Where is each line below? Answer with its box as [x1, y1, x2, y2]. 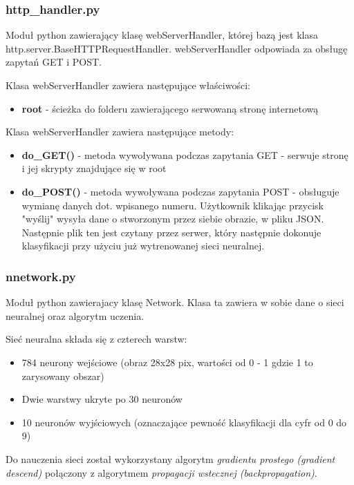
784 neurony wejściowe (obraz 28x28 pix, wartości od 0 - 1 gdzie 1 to [21, 354, 313, 369]
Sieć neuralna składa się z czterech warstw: [6, 332, 187, 346]
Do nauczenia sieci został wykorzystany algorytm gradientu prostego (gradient [6, 451, 335, 466]
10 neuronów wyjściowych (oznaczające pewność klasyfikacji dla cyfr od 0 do [21, 415, 347, 429]
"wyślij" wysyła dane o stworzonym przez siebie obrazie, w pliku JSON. [21, 211, 324, 226]
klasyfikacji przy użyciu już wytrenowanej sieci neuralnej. [21, 238, 265, 253]
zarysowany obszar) [21, 368, 104, 383]
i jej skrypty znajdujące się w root [21, 161, 167, 175]
